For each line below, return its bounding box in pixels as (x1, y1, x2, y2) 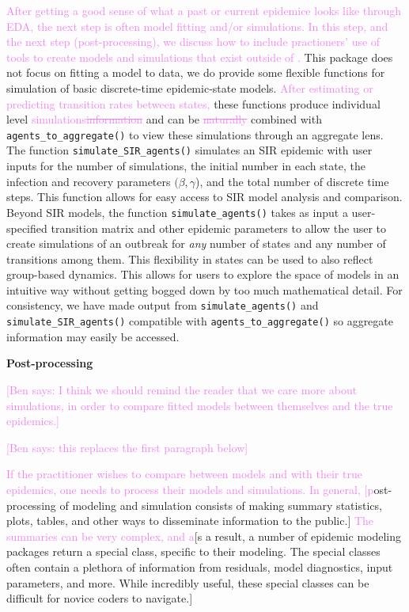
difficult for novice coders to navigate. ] (6, 590, 193, 606)
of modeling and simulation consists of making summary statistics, (59, 496, 382, 513)
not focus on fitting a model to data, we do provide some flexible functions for (6, 64, 385, 81)
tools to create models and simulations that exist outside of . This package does (6, 48, 393, 65)
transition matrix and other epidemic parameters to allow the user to (51, 219, 387, 236)
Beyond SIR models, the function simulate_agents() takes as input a (6, 203, 348, 220)
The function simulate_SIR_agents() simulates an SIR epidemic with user (6, 142, 373, 158)
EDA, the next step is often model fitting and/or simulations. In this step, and (6, 17, 388, 34)
